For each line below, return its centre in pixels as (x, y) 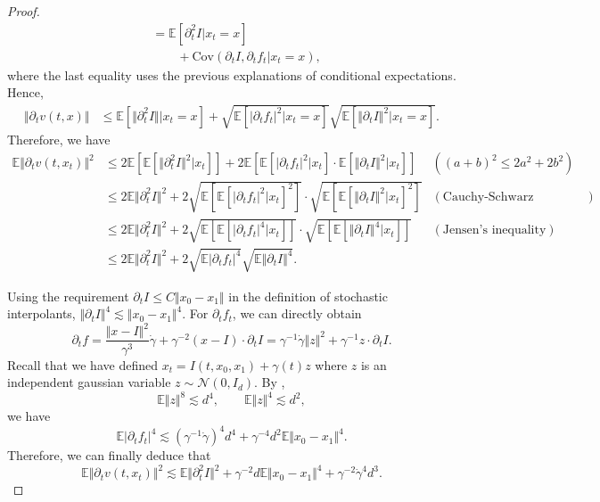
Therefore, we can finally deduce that (109, 455)
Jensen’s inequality (494, 230)
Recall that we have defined (82, 364)
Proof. (24, 11)
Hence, (25, 92)
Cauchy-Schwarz (488, 197)
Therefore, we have (59, 140)
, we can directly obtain (297, 313)
